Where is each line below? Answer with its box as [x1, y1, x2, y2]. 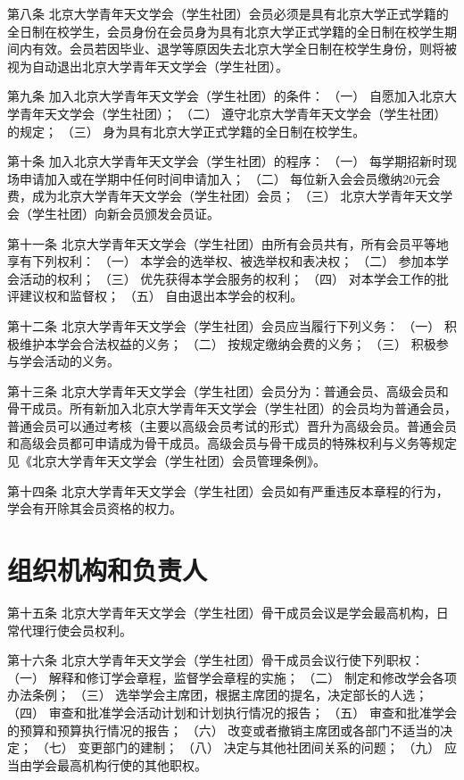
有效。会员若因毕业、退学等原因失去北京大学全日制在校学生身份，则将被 [31, 39, 457, 58]
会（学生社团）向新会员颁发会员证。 [7, 203, 220, 222]
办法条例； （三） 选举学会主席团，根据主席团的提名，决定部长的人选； [7, 685, 428, 704]
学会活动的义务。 [19, 352, 120, 370]
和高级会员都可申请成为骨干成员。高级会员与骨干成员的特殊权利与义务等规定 [7, 434, 457, 452]
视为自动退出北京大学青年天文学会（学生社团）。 [7, 56, 288, 75]
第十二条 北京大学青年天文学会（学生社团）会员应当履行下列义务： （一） [7, 316, 441, 335]
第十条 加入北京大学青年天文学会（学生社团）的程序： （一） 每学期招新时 [7, 152, 444, 170]
